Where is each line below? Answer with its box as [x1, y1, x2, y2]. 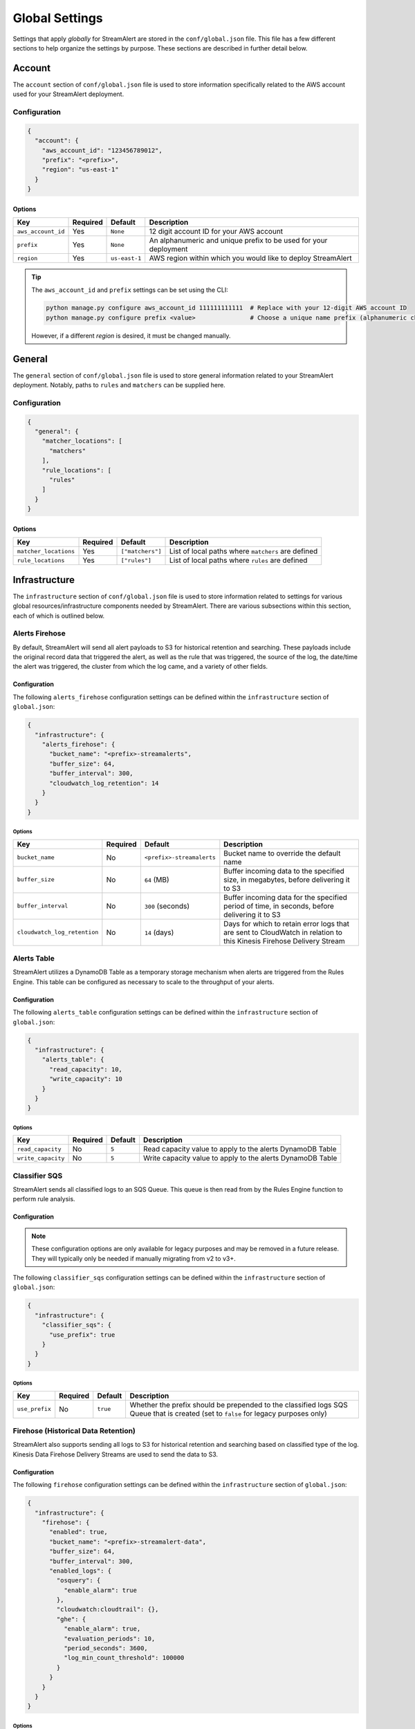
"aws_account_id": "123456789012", [41, 146, 163, 154]
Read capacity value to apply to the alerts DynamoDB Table [142, 1145, 337, 1154]
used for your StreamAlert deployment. [12, 90, 124, 98]
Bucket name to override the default [223, 848, 341, 858]
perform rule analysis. [12, 1195, 75, 1203]
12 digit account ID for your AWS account [149, 227, 284, 237]
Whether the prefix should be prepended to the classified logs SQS [129, 1400, 349, 1409]
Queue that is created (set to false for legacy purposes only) [129, 1408, 328, 1418]
